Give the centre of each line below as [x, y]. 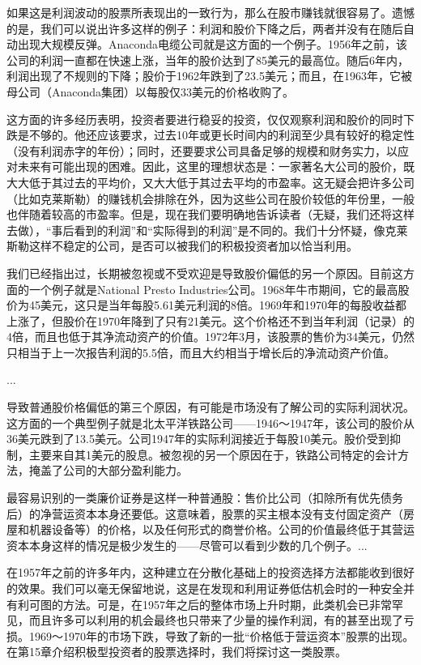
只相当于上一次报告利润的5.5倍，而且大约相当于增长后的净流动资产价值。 [201, 352]
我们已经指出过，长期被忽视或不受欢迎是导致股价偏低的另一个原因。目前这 [205, 273]
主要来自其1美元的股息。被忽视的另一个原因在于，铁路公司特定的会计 [213, 454]
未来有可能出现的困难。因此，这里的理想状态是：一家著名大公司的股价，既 [216, 166]
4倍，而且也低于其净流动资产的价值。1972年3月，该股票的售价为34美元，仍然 [210, 337]
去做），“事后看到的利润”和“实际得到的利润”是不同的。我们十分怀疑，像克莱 [207, 230]
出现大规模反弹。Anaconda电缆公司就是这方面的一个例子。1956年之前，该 [213, 44]
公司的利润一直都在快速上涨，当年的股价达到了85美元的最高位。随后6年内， [208, 60]
